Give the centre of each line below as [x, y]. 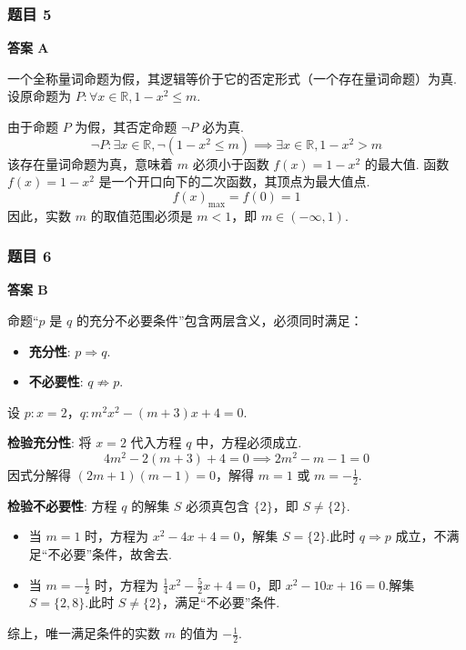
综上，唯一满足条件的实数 [84, 633]
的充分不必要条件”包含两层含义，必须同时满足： [219, 320]
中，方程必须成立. [249, 442]
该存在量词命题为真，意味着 [90, 163]
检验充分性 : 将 [50, 442]
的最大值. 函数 [407, 163]
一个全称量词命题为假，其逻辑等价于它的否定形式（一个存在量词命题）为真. [232, 78]
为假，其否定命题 [126, 126]
